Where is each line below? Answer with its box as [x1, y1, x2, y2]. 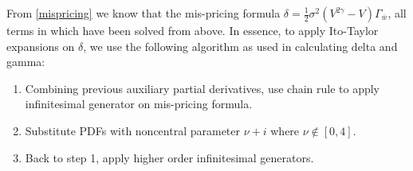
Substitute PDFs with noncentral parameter [25, 122, 241, 138]
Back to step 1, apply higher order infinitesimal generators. [25, 149, 314, 165]
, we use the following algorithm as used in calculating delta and [83, 37, 398, 54]
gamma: [6, 53, 45, 70]
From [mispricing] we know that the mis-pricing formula [6, 5, 281, 21]
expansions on [6, 37, 75, 54]
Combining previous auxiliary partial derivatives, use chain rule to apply [25, 80, 380, 96]
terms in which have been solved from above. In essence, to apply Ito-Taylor [6, 22, 379, 38]
